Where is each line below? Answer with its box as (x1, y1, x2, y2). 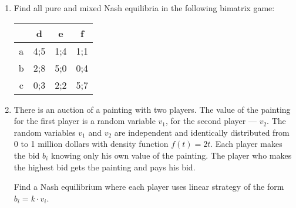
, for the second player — (166, 115, 257, 127)
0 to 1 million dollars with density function (14, 137, 169, 150)
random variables (14, 126, 76, 138)
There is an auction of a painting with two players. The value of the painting (14, 103, 291, 115)
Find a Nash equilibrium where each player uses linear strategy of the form (14, 180, 284, 193)
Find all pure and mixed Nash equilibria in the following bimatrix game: (14, 2, 275, 14)
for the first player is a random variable (14, 115, 156, 127)
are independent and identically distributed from (114, 126, 290, 138)
